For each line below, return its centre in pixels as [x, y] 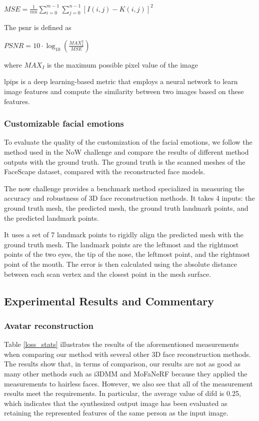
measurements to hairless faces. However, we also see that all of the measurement [128, 383]
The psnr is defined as [38, 27]
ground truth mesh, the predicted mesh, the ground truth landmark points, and [126, 208]
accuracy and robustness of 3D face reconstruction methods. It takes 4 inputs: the [129, 198]
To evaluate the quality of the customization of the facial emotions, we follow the [128, 142]
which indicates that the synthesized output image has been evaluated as [116, 403]
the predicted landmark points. [51, 218]
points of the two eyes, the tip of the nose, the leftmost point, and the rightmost [127, 254]
